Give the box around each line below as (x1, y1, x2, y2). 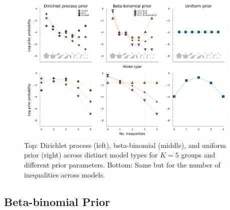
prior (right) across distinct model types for (24, 149, 158, 160)
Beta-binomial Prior (4, 193, 110, 209)
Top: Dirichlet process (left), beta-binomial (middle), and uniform (24, 139, 226, 150)
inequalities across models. (24, 169, 105, 179)
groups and (181, 149, 215, 160)
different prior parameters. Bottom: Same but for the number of (24, 159, 220, 170)
